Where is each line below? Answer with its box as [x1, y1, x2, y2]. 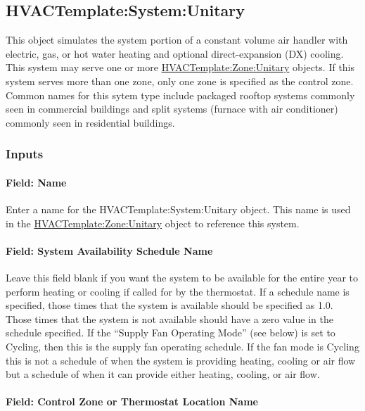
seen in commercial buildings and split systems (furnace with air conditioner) [6, 101, 338, 116]
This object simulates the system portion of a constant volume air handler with [6, 32, 348, 47]
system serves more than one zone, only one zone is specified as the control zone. [6, 73, 354, 88]
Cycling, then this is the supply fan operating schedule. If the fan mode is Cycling [6, 339, 359, 353]
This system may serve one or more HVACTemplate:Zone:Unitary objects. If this [6, 60, 355, 75]
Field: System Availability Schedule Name [6, 243, 213, 258]
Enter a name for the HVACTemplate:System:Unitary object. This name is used [6, 202, 351, 216]
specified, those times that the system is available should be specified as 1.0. [6, 298, 333, 312]
